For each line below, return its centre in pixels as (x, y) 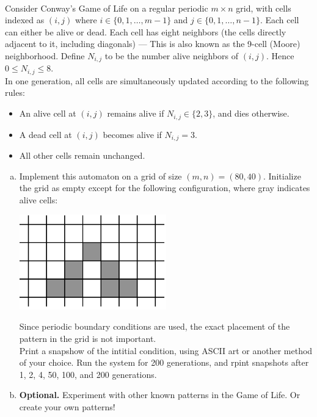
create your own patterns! (67, 406)
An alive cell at (48, 113)
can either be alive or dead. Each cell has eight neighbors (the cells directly (146, 31)
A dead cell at (46, 134)
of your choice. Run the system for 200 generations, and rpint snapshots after (164, 362)
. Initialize (282, 176)
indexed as (25, 20)
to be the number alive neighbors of (172, 55)
